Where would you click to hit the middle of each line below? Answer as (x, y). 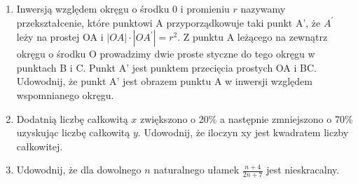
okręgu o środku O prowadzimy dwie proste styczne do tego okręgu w (166, 54)
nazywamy (263, 8)
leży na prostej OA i (60, 37)
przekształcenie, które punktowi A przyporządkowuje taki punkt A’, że (168, 22)
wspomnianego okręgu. (65, 94)
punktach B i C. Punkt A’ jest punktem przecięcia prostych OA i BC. (166, 67)
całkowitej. (40, 146)
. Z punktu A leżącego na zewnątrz (253, 37)
